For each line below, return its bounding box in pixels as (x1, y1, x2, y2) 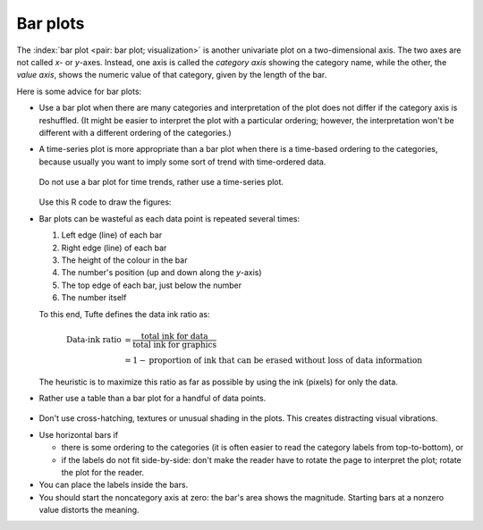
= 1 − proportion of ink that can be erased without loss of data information (123, 355, 422, 366)
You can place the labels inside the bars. (38, 479, 189, 491)
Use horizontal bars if (38, 429, 119, 440)
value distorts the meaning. (38, 505, 140, 516)
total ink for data (140, 331, 208, 341)
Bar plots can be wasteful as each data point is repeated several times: (38, 213, 301, 223)
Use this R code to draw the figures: (38, 197, 172, 207)
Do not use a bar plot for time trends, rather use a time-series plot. (38, 177, 284, 188)
